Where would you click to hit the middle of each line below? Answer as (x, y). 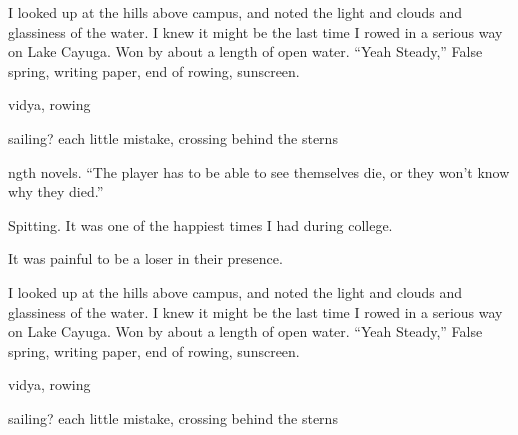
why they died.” (56, 191)
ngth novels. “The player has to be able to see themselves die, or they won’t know (259, 171)
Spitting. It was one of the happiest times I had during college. (200, 224)
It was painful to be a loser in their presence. (145, 258)
